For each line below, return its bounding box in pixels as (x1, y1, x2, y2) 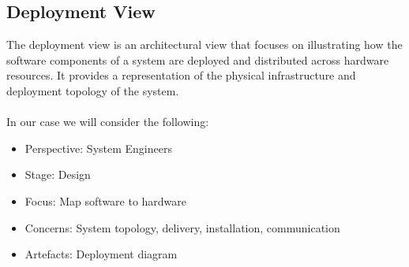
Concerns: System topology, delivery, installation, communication (24, 219, 340, 235)
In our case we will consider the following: (6, 113, 209, 130)
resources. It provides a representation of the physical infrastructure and (6, 67, 356, 83)
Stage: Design (24, 166, 91, 183)
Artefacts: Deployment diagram (24, 246, 178, 262)
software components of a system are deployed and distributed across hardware (6, 51, 389, 68)
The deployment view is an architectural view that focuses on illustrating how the (6, 36, 403, 53)
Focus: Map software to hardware (24, 192, 187, 209)
